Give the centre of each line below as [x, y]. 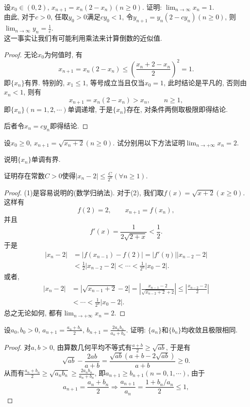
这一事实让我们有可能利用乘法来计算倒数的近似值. [83, 38]
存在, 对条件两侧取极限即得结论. [177, 109]
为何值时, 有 [63, 54]
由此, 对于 [20, 17]
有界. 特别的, [45, 82]
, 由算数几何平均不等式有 [92, 347]
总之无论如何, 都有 [33, 313]
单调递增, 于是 [90, 109]
